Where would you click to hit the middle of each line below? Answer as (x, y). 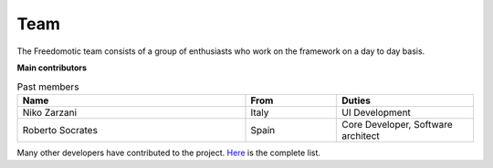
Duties (357, 100)
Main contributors (52, 68)
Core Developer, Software (398, 124)
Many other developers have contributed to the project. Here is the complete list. (169, 152)
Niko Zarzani (50, 112)
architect (361, 135)
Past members (48, 87)
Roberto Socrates (60, 130)
